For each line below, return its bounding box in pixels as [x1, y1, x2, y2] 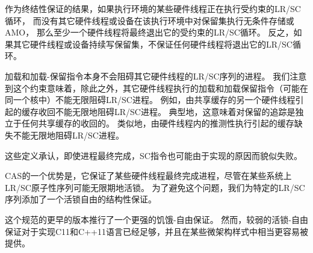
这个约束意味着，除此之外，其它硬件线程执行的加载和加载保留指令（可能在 [13, 81, 308, 94]
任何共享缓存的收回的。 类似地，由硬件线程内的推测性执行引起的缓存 [21, 117, 294, 130]
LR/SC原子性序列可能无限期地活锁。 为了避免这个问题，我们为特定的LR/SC [5, 181, 305, 193]
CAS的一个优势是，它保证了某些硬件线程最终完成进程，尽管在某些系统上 [5, 169, 292, 182]
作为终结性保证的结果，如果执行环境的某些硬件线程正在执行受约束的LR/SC [5, 2, 301, 14]
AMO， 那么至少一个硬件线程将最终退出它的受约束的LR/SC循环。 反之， [5, 26, 294, 39]
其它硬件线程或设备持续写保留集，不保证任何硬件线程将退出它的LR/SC [13, 37, 293, 50]
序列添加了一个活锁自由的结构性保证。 [5, 193, 156, 205]
